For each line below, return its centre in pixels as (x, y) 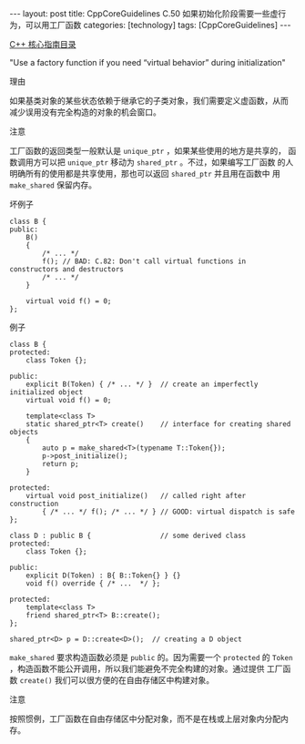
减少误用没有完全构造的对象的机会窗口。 (85, 112)
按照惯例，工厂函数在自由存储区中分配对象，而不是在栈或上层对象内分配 (145, 719)
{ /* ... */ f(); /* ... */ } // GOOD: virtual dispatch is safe (169, 512)
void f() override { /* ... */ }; (93, 584)
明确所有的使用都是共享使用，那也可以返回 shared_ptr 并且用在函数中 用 (145, 173)
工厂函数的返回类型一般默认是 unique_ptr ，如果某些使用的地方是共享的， (148, 151)
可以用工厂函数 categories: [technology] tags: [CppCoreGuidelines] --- (158, 25)
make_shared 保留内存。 (53, 185)
